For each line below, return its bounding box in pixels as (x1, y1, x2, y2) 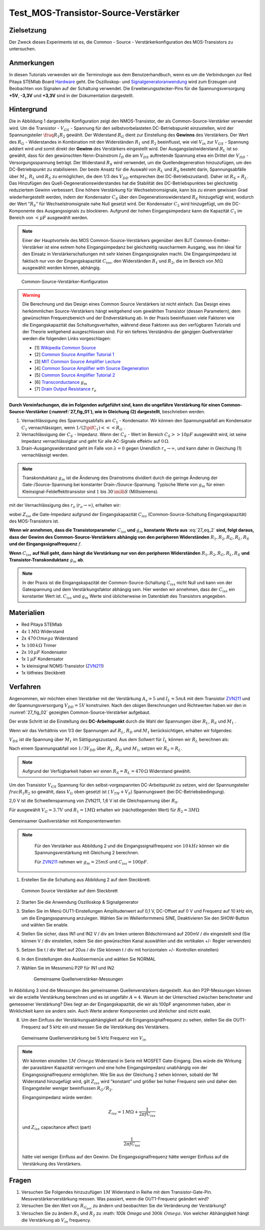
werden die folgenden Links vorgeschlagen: (22, 336, 111, 341)
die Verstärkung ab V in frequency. (21, 1217, 91, 1224)
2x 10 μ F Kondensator (21, 649, 67, 655)
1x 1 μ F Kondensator (21, 656, 64, 662)
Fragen (9, 1176, 31, 1184)
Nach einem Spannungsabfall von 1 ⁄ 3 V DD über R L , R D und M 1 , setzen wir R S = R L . (9, 745, 183, 753)
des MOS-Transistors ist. (9, 518, 59, 524)
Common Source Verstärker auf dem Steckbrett (21, 888, 118, 894)
